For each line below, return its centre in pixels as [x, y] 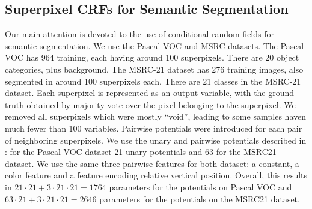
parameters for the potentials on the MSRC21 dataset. [200, 198]
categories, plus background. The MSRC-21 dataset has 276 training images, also [154, 69]
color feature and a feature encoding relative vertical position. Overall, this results [156, 175]
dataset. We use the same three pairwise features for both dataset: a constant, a [152, 163]
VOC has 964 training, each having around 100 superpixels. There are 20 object [152, 57]
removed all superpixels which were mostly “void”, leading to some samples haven [156, 116]
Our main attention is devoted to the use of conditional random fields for [139, 34]
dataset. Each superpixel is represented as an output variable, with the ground [150, 93]
